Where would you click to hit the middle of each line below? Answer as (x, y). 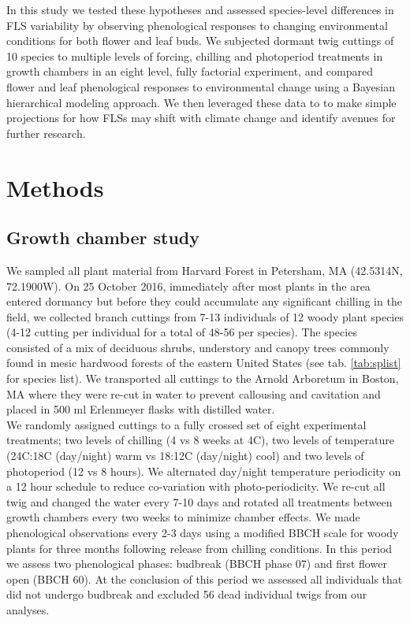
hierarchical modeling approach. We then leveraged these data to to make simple (201, 102)
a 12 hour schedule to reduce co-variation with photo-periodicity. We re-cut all (196, 486)
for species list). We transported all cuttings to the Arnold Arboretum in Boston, (203, 378)
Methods (55, 187)
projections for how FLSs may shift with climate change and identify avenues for (201, 118)
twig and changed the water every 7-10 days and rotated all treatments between (199, 501)
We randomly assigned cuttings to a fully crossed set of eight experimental (186, 424)
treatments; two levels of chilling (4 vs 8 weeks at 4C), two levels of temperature (200, 440)
